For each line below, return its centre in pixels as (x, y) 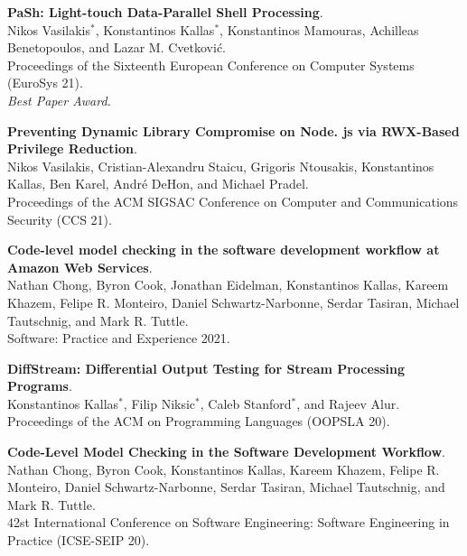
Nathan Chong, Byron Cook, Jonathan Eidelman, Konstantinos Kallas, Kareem (228, 285)
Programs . (40, 386)
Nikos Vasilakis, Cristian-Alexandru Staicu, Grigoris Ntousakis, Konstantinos (221, 166)
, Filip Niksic (159, 403)
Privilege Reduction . (72, 148)
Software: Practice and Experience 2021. (119, 338)
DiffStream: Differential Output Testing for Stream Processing (206, 368)
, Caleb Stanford (246, 403)
